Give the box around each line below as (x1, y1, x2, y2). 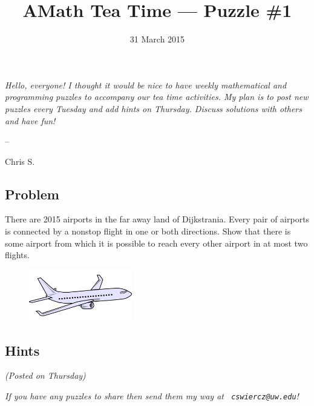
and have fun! (5, 114, 56, 127)
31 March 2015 (129, 33, 185, 45)
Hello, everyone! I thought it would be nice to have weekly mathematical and (5, 78, 287, 91)
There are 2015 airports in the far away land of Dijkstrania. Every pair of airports (5, 213, 310, 225)
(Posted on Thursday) (5, 369, 86, 382)
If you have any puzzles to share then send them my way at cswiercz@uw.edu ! (5, 390, 299, 402)
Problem (5, 184, 59, 203)
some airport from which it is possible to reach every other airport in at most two (5, 236, 308, 249)
